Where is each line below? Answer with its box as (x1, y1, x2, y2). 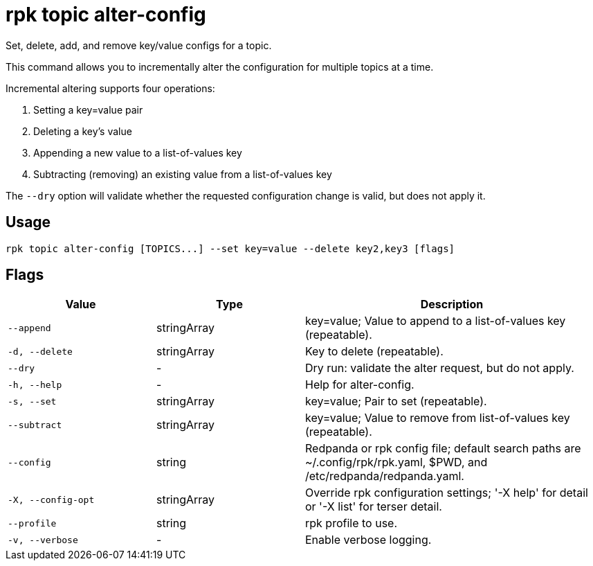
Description (420, 297, 484, 312)
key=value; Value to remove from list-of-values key (305, 411, 570, 425)
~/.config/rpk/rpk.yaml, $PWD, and (305, 455, 488, 470)
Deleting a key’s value (33, 125, 132, 137)
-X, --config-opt (8, 494, 95, 505)
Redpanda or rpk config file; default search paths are (305, 441, 581, 456)
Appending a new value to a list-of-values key (33, 146, 242, 159)
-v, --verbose (8, 534, 78, 545)
